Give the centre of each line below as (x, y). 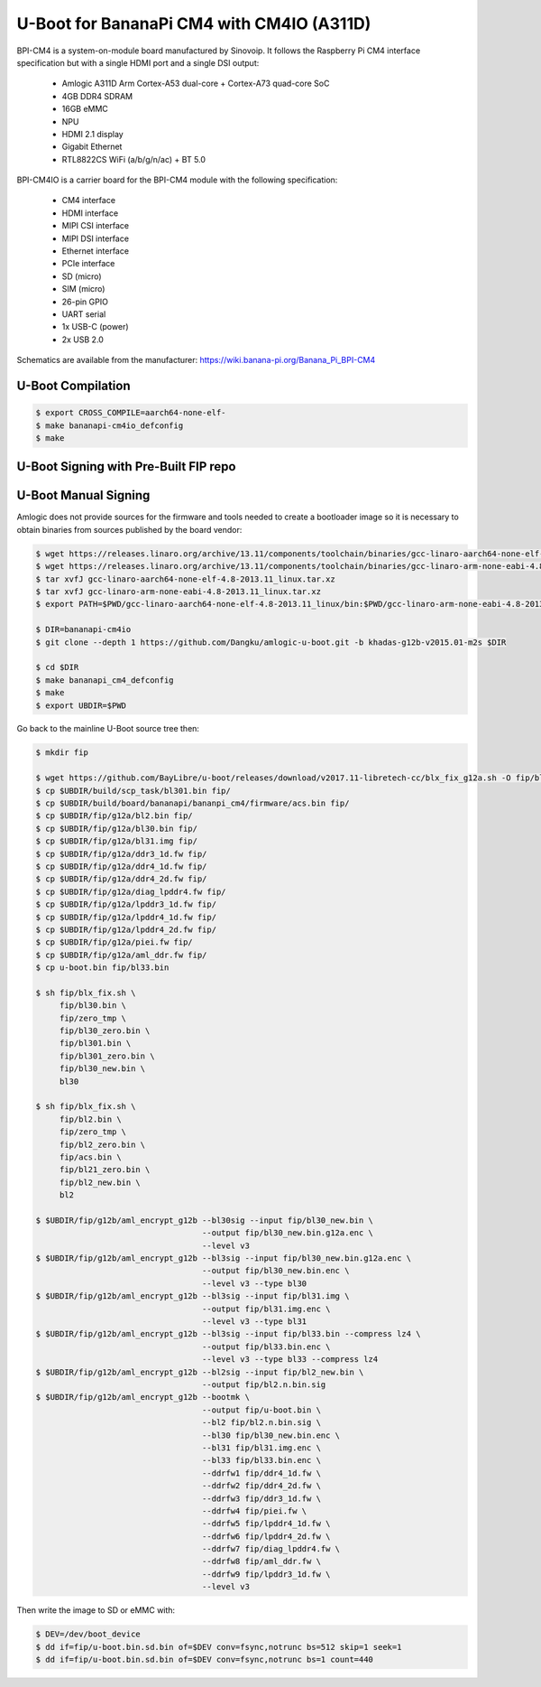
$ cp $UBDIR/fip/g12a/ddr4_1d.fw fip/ (121, 866)
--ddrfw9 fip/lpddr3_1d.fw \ (266, 1574)
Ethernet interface (96, 251)
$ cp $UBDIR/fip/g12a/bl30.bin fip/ (117, 828)
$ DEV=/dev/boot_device (88, 1634)
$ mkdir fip (62, 753)
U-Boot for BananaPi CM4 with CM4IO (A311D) (194, 23)
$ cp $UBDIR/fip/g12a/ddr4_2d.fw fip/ (121, 879)
